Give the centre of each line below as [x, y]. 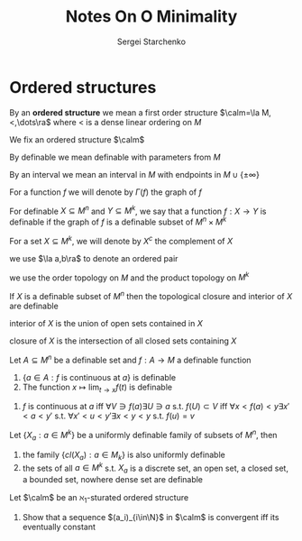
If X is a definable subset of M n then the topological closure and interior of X [151, 295]
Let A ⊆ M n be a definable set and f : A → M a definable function [130, 359]
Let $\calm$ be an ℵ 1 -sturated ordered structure [99, 499]
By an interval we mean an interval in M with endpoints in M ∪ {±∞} [134, 174]
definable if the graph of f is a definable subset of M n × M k [118, 221]
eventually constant [59, 527]
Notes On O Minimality [151, 17]
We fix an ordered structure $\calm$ [77, 139]
